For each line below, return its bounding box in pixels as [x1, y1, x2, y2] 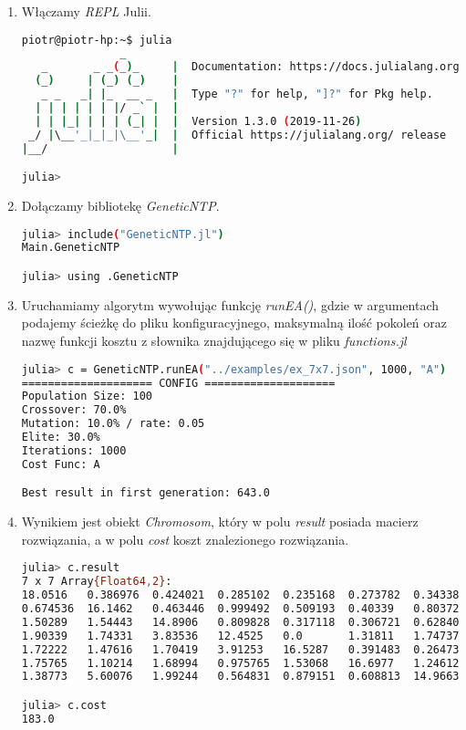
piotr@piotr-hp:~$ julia [21, 33, 172, 47]
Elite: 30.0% [21, 431, 100, 444]
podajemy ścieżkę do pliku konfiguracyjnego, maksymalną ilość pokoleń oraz [21, 313, 448, 332]
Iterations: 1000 [21, 443, 127, 457]
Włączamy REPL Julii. [21, 2, 151, 20]
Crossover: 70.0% [21, 403, 127, 417]
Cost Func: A [21, 457, 100, 471]
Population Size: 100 [21, 390, 152, 403]
